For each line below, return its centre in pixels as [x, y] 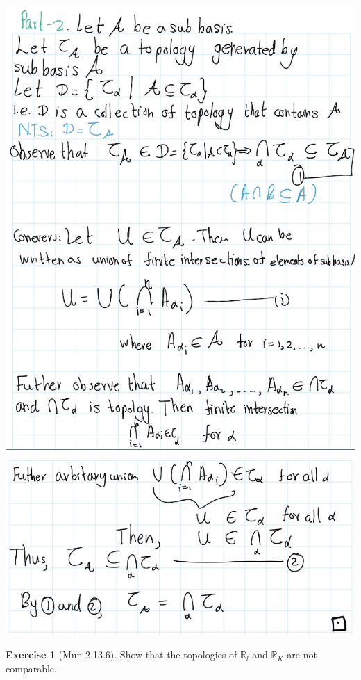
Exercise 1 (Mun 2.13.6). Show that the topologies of [121, 655]
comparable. [31, 668]
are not [302, 655]
